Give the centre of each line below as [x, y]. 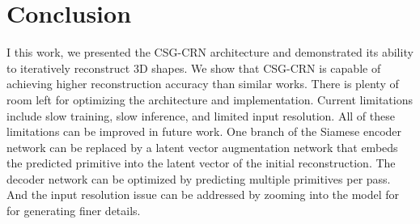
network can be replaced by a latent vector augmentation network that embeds [202, 147]
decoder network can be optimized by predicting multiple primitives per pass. [199, 178]
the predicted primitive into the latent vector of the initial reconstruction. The [201, 163]
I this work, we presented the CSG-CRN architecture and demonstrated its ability [210, 52]
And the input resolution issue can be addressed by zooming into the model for [203, 194]
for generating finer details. [74, 211]
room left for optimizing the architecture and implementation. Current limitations [210, 99]
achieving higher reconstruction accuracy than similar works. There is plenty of [203, 84]
